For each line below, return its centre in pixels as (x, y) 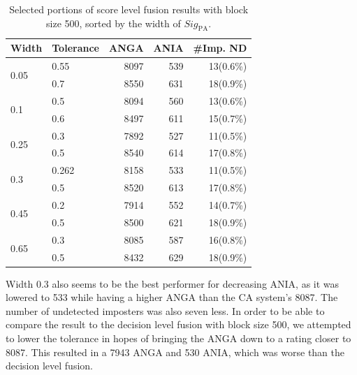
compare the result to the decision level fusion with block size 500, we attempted (178, 324)
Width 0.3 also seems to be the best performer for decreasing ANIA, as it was (173, 283)
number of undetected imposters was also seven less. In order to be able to (165, 310)
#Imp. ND (220, 48)
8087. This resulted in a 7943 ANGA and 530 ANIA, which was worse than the (175, 352)
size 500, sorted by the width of (114, 23)
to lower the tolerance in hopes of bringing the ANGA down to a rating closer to (178, 338)
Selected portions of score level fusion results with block (129, 9)
